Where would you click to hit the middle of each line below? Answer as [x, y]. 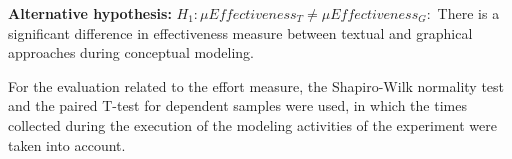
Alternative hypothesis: [90, 13]
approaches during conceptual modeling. [131, 52]
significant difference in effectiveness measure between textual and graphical [240, 32]
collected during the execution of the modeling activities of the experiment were [253, 124]
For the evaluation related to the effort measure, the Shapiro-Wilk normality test [256, 85]
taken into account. [67, 144]
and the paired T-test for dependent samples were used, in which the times [237, 105]
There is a [468, 13]
